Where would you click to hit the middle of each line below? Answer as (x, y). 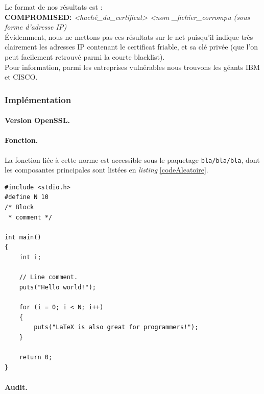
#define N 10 (27, 197)
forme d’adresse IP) (36, 27)
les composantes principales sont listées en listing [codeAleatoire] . (106, 170)
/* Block (19, 207)
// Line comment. (49, 277)
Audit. (16, 387)
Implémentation (38, 99)
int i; (30, 257)
